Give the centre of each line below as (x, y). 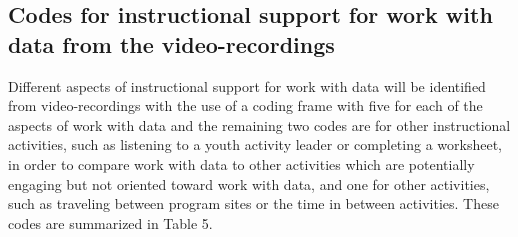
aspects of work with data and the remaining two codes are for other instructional (259, 124)
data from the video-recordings (171, 43)
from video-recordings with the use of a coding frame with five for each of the (245, 105)
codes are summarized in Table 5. (110, 222)
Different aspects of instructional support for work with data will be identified (247, 85)
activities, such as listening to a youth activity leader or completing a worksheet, (255, 144)
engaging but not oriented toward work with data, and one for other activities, (249, 183)
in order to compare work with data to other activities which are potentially (241, 163)
